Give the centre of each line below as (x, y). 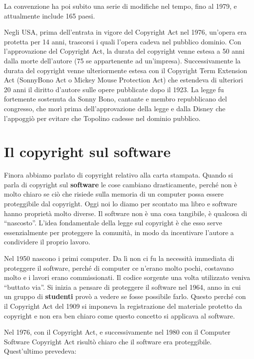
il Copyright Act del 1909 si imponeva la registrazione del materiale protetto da (123, 306)
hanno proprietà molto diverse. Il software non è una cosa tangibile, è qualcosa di (126, 213)
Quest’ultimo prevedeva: (40, 351)
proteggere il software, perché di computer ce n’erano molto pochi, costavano (119, 268)
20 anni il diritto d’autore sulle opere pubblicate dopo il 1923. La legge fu (114, 89)
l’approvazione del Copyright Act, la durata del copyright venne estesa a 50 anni (124, 51)
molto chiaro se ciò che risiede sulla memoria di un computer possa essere (114, 194)
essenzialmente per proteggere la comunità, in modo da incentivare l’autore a (119, 232)
